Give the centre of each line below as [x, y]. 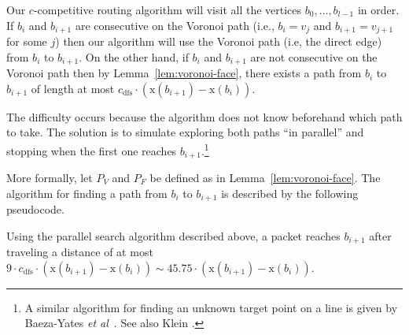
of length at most [73, 88]
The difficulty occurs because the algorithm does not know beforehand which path [204, 116]
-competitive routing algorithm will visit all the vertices [168, 9]
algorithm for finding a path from [87, 193]
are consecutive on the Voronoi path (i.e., [175, 25]
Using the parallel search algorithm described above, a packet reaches [173, 235]
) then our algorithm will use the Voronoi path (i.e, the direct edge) [219, 41]
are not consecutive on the [314, 56]
